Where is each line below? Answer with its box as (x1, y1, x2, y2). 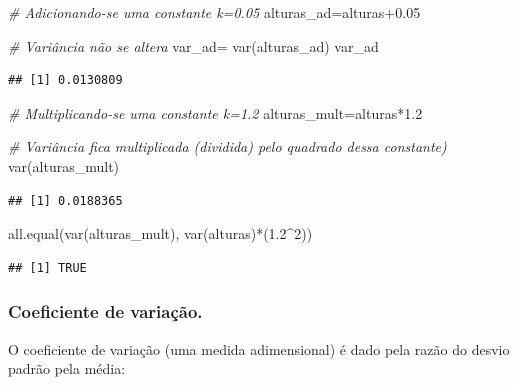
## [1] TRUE (8, 260, 87, 275)
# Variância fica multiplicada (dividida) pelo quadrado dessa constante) (8, 136, 447, 157)
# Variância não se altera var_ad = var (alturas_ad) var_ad (8, 35, 379, 56)
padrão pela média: (8, 358, 126, 379)
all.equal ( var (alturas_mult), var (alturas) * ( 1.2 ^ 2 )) (8, 223, 313, 244)
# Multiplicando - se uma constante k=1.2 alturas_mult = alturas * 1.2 (8, 102, 423, 123)
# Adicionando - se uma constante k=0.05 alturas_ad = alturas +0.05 (8, 2, 421, 22)
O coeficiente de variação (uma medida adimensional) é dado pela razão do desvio (8, 338, 510, 359)
